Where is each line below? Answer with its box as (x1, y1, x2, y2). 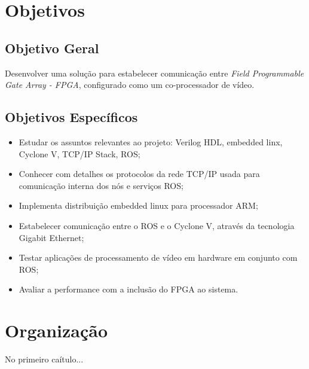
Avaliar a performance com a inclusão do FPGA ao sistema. (19, 283, 238, 295)
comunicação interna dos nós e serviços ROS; (19, 179, 183, 191)
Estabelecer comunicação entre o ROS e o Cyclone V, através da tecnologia (19, 219, 295, 231)
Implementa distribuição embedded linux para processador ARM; (19, 199, 258, 212)
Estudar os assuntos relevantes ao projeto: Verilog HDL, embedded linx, (19, 135, 283, 148)
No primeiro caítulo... (5, 353, 84, 365)
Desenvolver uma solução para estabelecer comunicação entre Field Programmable (5, 66, 304, 79)
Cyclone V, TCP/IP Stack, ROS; (19, 147, 140, 160)
